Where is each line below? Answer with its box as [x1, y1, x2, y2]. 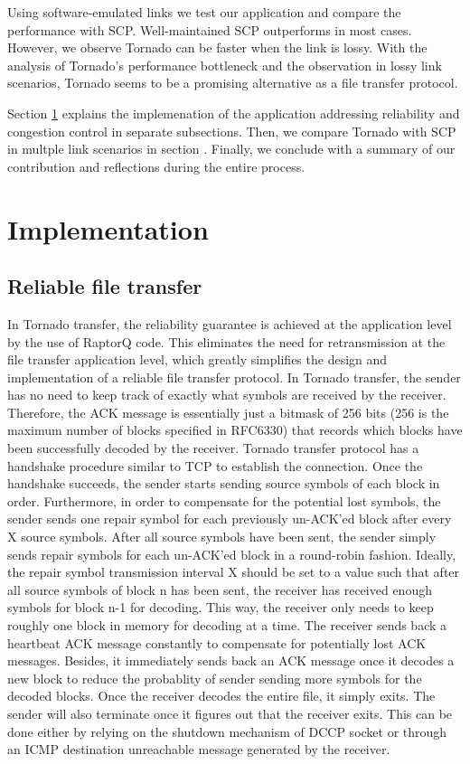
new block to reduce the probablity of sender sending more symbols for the [7, 668, 422, 687]
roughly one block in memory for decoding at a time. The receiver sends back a [7, 616, 447, 635]
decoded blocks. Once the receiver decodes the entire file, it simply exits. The [7, 686, 436, 705]
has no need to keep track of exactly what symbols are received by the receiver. [7, 385, 446, 404]
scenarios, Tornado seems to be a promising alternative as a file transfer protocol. [7, 73, 458, 92]
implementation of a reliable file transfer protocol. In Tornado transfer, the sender [7, 367, 461, 386]
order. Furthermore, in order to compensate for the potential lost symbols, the [7, 491, 441, 510]
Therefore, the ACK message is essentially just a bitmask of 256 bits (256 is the [7, 402, 449, 421]
